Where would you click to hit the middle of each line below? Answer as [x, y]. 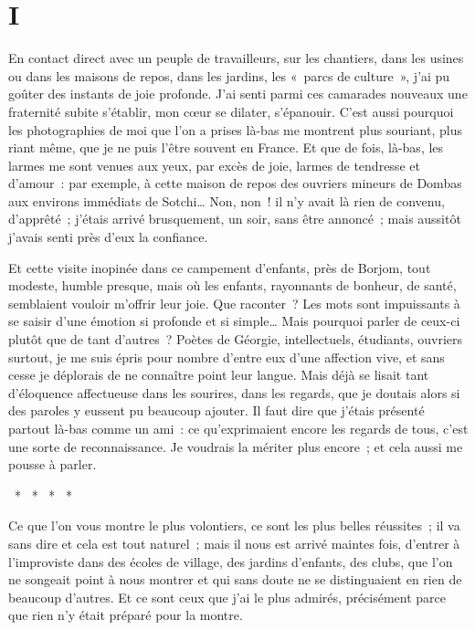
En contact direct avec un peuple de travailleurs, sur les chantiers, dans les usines [236, 58]
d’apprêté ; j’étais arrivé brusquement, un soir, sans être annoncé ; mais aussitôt [235, 219]
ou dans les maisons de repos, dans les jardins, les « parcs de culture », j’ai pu [229, 75]
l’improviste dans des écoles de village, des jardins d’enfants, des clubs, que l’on [231, 561]
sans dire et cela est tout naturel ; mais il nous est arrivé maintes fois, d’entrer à [234, 543]
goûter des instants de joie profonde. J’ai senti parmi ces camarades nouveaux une [238, 94]
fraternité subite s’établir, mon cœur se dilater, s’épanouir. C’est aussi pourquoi [231, 111]
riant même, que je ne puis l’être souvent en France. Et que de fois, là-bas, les [226, 147]
